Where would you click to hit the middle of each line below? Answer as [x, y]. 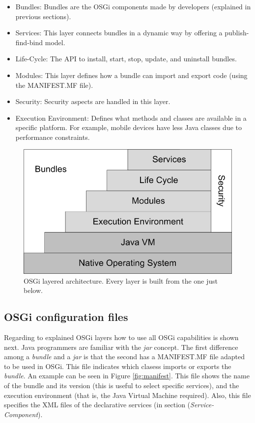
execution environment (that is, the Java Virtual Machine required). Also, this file [127, 395]
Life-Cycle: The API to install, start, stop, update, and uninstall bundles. [126, 59]
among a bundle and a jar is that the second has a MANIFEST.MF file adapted [124, 357]
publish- [237, 33]
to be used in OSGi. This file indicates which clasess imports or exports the [118, 366]
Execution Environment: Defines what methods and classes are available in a [131, 118]
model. [55, 42]
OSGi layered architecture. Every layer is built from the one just [121, 280]
